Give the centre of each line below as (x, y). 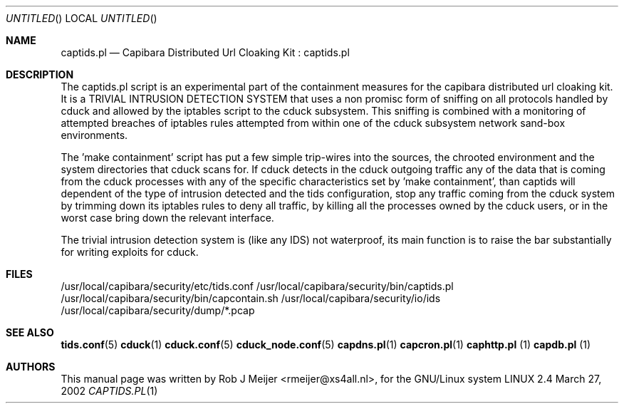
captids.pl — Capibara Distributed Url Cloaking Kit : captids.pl (205, 52)
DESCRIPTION (40, 74)
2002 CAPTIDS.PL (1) (109, 391)
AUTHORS (31, 367)
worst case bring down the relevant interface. (167, 218)
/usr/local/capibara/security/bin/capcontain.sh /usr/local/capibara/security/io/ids (251, 298)
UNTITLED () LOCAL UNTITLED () (82, 18)
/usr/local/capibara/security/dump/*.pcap (158, 310)
